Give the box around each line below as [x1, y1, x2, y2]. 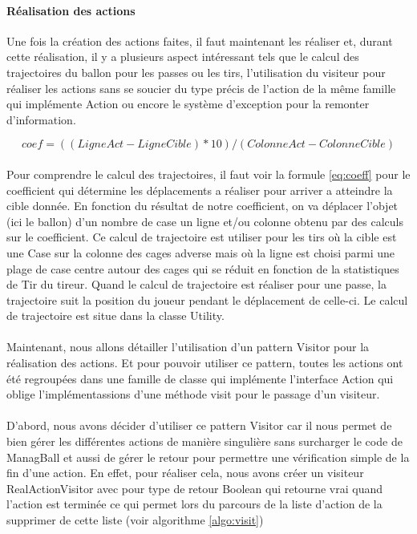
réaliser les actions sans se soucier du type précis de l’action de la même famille [6, 79, 396, 96]
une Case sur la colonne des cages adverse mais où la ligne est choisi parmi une [6, 244, 395, 261]
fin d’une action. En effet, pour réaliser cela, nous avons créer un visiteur [6, 464, 364, 481]
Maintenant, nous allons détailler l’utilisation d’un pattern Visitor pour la [6, 338, 370, 355]
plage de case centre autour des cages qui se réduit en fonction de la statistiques [6, 260, 399, 277]
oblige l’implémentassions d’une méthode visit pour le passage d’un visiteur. [6, 386, 380, 403]
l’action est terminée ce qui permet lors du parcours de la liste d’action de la [6, 496, 383, 512]
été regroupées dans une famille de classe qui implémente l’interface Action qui [6, 370, 394, 386]
